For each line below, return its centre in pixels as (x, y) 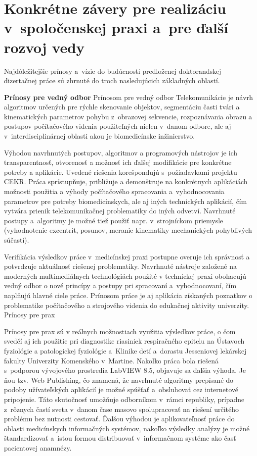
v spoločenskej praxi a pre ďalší (116, 27)
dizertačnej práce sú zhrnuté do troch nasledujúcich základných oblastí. (112, 80)
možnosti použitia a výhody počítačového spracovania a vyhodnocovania (114, 191)
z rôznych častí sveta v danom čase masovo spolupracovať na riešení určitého (122, 409)
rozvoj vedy (44, 47)
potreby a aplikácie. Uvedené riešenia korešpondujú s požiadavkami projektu (121, 172)
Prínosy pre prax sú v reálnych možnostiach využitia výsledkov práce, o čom (120, 331)
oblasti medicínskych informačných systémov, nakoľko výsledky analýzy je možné (127, 428)
